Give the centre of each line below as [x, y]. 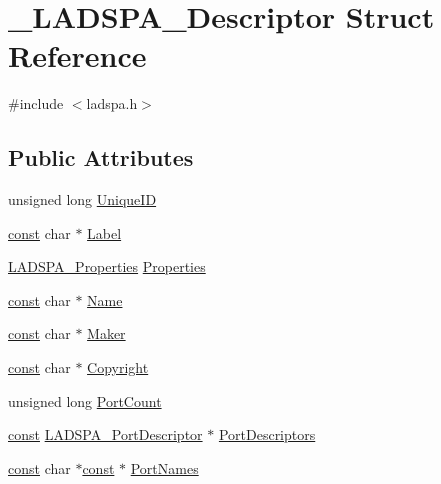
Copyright [118, 367]
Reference [77, 55]
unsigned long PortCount [85, 400]
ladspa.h [112, 103]
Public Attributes [101, 157]
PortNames [164, 467]
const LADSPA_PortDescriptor [105, 434]
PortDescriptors [267, 434]
